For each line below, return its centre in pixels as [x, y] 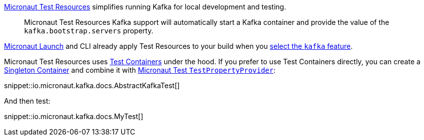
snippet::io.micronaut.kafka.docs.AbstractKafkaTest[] [92, 85]
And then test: [27, 101]
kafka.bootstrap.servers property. [89, 31]
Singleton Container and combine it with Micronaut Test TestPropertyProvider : [140, 70]
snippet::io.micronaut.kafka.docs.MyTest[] [74, 116]
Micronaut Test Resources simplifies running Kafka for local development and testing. [145, 7]
